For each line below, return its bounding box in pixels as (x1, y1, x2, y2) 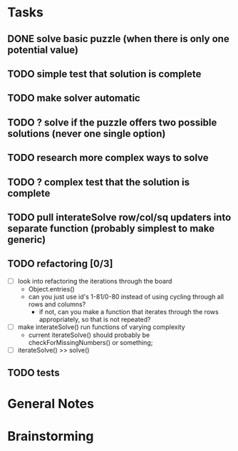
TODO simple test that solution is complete (7, 68, 202, 80)
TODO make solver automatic (7, 92, 140, 104)
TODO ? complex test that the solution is (7, 176, 190, 188)
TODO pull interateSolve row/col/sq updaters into (7, 211, 232, 223)
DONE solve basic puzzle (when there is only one (7, 33, 229, 45)
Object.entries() (28, 284, 75, 293)
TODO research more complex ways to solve (7, 152, 209, 164)
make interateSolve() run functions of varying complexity (17, 322, 185, 331)
